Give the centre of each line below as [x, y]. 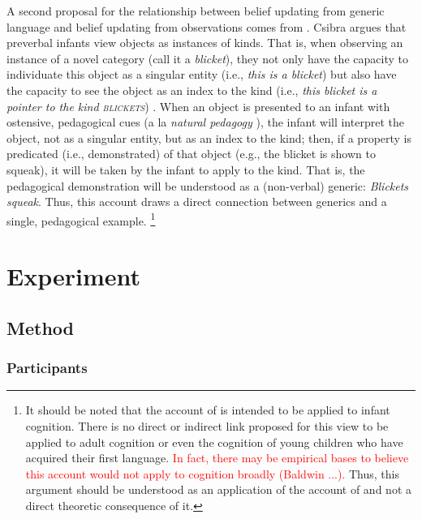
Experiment [74, 276]
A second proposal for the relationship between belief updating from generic [196, 11]
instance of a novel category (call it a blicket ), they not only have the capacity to [207, 58]
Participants [47, 368]
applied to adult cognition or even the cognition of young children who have [214, 442]
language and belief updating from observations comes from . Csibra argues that [207, 26]
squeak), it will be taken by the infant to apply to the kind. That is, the [186, 169]
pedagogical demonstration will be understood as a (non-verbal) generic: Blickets [208, 185]
